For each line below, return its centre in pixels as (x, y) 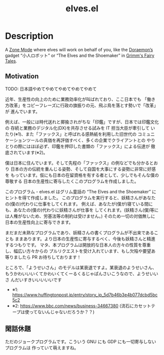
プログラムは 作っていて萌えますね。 (42, 348)
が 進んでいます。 (22, 111)
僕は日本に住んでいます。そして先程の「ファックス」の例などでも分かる (77, 163)
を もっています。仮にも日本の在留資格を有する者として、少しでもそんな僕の (82, 175)
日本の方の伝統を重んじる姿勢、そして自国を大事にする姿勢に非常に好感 (83, 169)
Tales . (11, 61)
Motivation (22, 76)
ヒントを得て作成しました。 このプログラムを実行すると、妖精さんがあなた (80, 198)
